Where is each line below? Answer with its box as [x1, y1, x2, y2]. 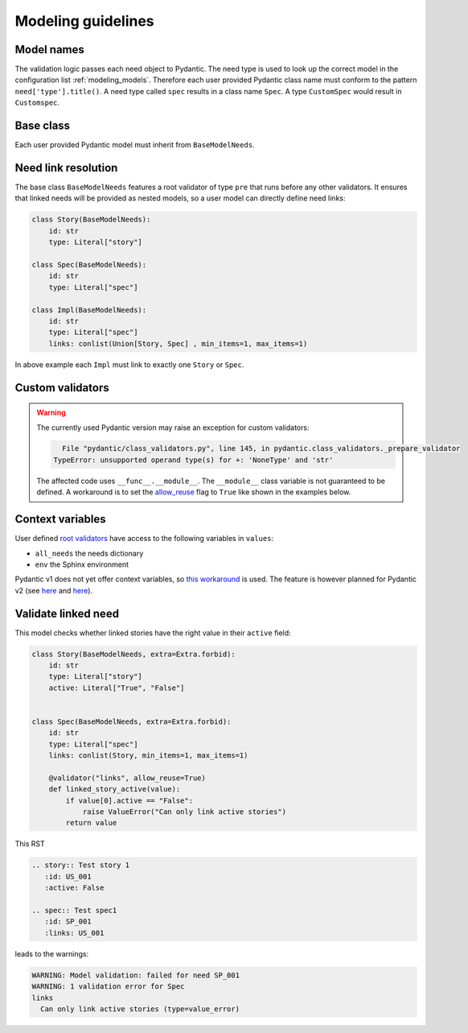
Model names [14, 43, 84, 56]
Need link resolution [14, 161, 118, 175]
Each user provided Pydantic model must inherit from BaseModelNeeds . [14, 140, 255, 150]
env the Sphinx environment [35, 560, 129, 569]
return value [65, 818, 117, 828]
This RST [14, 839, 45, 849]
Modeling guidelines [14, 12, 154, 30]
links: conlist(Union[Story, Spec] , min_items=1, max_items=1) [48, 339, 308, 348]
